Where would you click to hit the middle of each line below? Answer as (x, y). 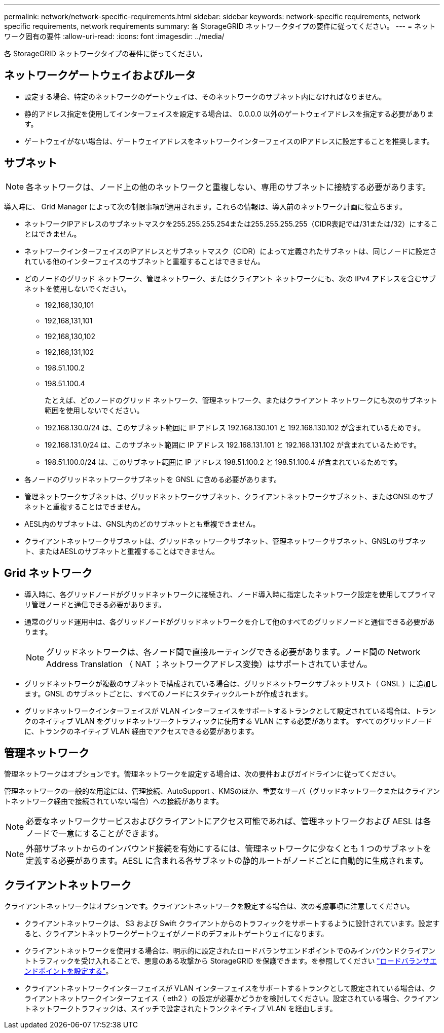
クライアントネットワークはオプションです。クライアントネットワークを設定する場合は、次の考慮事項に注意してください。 (209, 906)
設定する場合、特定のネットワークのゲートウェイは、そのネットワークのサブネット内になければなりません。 (205, 96)
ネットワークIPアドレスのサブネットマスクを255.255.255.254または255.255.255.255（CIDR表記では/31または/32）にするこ (231, 224)
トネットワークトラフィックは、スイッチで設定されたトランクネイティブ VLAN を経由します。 (181, 1009)
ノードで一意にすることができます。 (95, 834)
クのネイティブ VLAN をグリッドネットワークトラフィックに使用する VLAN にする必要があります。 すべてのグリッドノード (228, 721)
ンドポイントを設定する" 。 (69, 971)
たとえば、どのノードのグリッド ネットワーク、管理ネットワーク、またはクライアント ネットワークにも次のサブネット (241, 400)
